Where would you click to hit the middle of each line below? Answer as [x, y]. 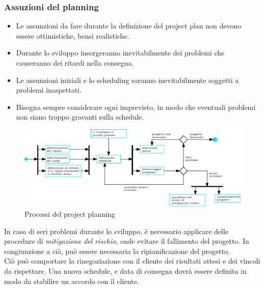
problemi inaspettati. [49, 90]
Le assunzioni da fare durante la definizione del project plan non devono [129, 26]
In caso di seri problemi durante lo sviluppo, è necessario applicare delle [116, 231]
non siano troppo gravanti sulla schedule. [80, 117]
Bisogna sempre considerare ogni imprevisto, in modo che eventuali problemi [136, 107]
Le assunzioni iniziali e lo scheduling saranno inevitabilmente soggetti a [127, 80]
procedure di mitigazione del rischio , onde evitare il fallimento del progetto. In [127, 241]
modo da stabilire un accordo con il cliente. [72, 281]
